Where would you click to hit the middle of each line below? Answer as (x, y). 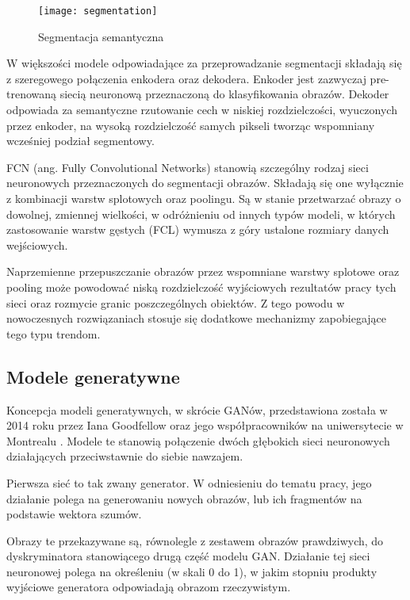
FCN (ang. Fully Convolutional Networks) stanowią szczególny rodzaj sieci (188, 167)
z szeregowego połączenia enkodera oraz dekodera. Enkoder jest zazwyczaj (186, 78)
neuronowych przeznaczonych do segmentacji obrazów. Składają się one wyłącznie (205, 183)
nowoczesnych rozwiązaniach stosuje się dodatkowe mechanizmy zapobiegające (196, 318)
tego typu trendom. (54, 333)
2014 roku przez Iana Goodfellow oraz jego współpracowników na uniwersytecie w (205, 425)
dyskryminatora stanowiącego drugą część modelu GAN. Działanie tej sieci (188, 556)
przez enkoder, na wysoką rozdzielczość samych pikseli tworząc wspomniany (191, 125)
